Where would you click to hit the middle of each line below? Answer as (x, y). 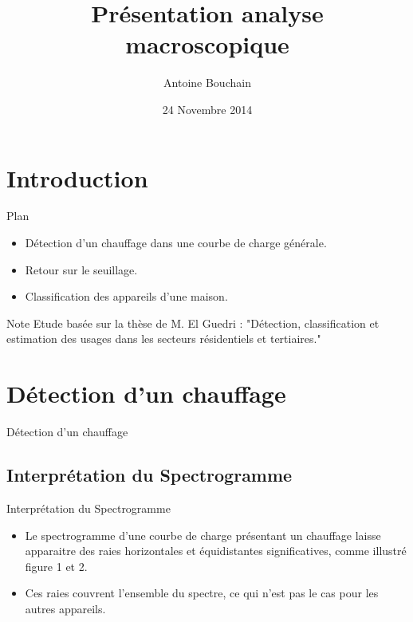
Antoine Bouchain (207, 83)
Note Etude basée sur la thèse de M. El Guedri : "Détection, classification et (193, 323)
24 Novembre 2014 (207, 109)
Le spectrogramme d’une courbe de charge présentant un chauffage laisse (203, 535)
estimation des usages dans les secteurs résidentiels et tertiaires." (164, 339)
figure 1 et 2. (56, 566)
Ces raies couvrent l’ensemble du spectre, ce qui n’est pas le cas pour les (202, 593)
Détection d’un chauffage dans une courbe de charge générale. (176, 243)
